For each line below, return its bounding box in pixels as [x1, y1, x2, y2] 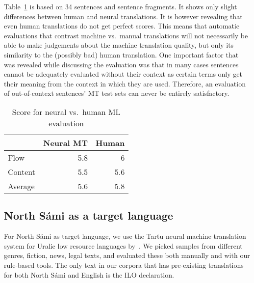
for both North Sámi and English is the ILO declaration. [4, 269, 174, 280]
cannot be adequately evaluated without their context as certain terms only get [4, 69, 242, 79]
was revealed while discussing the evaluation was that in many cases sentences [4, 59, 239, 69]
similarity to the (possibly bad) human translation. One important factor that [4, 49, 239, 59]
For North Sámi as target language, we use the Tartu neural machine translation [4, 231, 246, 241]
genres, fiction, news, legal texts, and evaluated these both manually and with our [4, 250, 250, 260]
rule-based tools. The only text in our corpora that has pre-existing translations [4, 259, 244, 270]
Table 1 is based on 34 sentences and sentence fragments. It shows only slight [4, 1, 237, 11]
